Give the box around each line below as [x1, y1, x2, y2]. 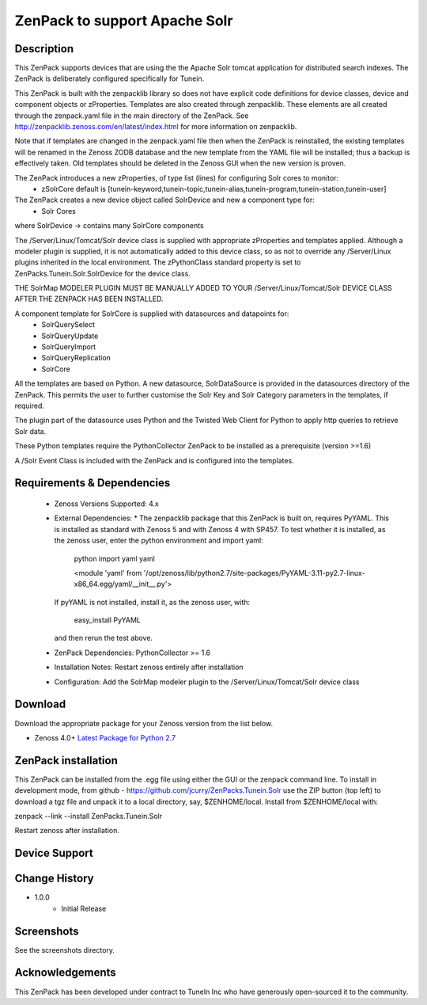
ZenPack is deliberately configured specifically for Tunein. [14, 74, 205, 83]
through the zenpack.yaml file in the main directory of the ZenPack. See [14, 111, 249, 120]
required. [14, 401, 45, 410]
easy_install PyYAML [74, 615, 142, 625]
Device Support [14, 847, 94, 860]
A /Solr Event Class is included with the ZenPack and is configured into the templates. [14, 455, 294, 465]
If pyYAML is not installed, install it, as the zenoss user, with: [54, 597, 251, 607]
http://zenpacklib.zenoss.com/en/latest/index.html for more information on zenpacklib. [14, 122, 297, 131]
